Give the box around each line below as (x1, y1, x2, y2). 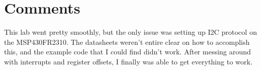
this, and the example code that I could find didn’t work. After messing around (4, 46, 251, 57)
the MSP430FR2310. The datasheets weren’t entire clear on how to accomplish (4, 36, 250, 47)
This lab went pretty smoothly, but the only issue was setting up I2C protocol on (4, 27, 257, 37)
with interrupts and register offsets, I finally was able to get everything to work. (4, 56, 253, 66)
